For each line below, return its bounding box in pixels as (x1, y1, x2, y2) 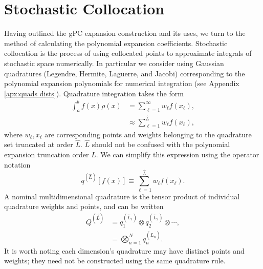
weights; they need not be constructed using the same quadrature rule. (4, 255, 226, 266)
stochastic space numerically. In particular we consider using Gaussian (4, 57, 224, 68)
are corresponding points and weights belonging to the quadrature (45, 129, 252, 139)
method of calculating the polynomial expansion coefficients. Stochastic (4, 37, 228, 48)
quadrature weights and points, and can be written (4, 201, 164, 212)
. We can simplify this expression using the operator (96, 149, 259, 159)
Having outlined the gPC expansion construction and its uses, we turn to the (4, 28, 246, 38)
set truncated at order (4, 139, 73, 150)
